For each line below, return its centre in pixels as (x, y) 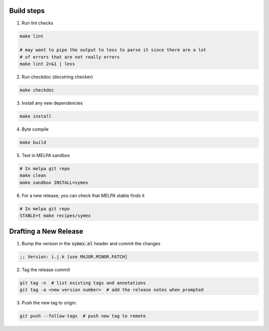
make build (33, 142)
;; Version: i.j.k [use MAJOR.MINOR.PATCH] (74, 256)
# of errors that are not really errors (69, 57)
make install (36, 116)
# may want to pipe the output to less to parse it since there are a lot (113, 50)
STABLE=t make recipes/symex (55, 216)
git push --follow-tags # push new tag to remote (83, 316)
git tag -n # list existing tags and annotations (83, 283)
